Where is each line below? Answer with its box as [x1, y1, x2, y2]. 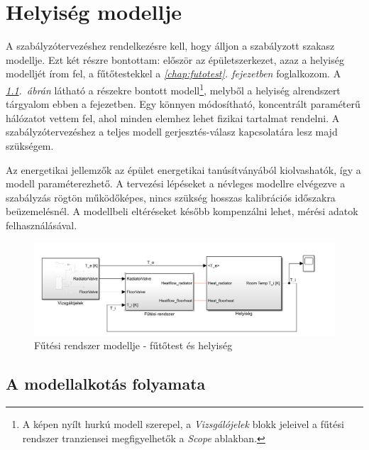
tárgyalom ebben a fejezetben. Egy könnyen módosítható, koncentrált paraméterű [6, 97, 360, 111]
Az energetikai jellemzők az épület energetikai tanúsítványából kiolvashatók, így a [6, 162, 361, 177]
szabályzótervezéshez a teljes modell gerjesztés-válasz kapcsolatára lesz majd [6, 124, 338, 139]
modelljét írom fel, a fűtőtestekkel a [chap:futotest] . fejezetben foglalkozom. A [6, 66, 341, 81]
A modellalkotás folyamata [6, 373, 206, 395]
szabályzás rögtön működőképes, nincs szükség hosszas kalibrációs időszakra [6, 190, 336, 204]
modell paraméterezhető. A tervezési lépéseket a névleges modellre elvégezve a [6, 176, 346, 191]
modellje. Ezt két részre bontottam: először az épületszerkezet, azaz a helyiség [6, 52, 344, 67]
